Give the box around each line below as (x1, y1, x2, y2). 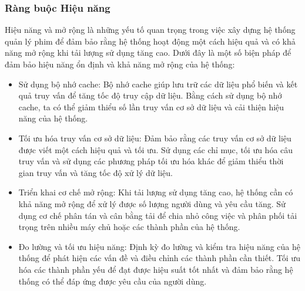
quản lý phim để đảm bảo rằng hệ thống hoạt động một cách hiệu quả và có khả (5, 35, 296, 47)
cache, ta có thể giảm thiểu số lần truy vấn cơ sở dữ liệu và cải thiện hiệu (18, 100, 284, 113)
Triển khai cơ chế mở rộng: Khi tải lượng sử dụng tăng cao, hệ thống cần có (18, 186, 293, 198)
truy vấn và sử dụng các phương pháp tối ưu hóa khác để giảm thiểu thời (18, 155, 284, 167)
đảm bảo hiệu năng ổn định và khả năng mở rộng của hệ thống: (5, 58, 235, 70)
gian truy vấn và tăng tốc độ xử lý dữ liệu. (18, 166, 173, 178)
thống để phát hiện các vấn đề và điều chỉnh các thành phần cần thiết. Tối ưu (18, 252, 300, 264)
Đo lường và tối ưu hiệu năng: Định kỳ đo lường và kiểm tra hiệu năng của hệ (18, 240, 300, 252)
